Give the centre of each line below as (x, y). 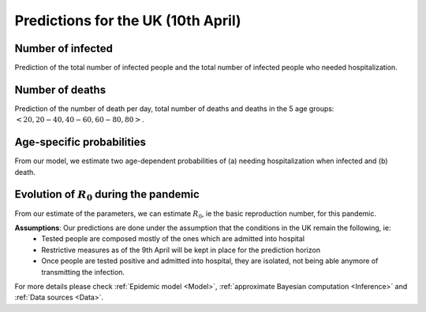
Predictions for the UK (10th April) (128, 20)
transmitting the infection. (83, 272)
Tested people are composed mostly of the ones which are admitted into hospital (173, 239)
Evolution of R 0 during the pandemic (107, 195)
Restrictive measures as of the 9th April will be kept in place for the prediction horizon (181, 250)
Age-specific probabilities (80, 142)
